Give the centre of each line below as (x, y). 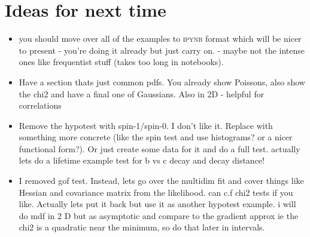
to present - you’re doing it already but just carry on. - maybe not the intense (162, 50)
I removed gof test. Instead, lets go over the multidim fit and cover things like (161, 181)
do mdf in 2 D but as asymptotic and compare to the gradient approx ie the (159, 215)
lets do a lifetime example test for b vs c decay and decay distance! (142, 160)
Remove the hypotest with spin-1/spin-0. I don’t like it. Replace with (146, 125)
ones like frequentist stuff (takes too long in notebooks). (121, 62)
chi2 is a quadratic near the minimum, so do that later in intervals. (142, 227)
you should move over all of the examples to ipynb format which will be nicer (160, 39)
